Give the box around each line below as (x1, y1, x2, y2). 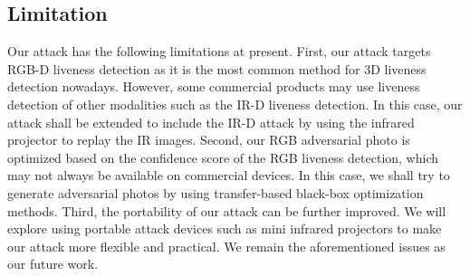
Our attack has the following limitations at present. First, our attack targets (7, 42, 431, 61)
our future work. (7, 254, 99, 273)
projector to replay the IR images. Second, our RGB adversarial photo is (7, 130, 410, 149)
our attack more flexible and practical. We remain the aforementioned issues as (7, 236, 446, 255)
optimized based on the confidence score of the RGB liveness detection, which (7, 148, 438, 167)
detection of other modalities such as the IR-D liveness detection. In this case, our (7, 94, 463, 113)
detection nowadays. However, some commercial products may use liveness (7, 77, 420, 96)
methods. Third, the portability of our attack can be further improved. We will (7, 201, 446, 220)
